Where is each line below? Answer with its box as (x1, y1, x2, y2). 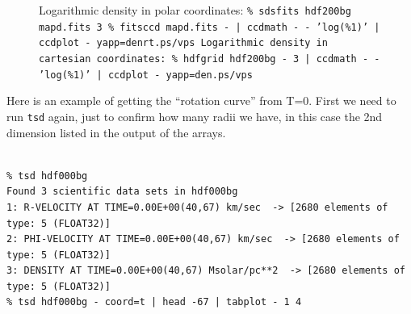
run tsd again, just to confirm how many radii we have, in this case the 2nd (6, 107, 383, 124)
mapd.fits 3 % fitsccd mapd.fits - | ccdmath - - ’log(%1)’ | (39, 21, 380, 33)
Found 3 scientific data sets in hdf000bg (6, 186, 238, 198)
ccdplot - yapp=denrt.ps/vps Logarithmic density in (39, 37, 328, 49)
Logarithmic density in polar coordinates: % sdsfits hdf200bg (39, 2, 351, 18)
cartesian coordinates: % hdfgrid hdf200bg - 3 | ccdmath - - (39, 52, 380, 65)
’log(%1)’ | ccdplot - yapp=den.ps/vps (39, 69, 253, 81)
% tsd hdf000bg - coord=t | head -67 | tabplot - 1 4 (6, 296, 302, 308)
